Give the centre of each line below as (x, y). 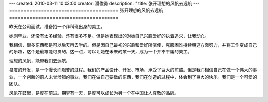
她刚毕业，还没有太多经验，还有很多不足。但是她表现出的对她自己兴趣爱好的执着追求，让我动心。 (109, 36)
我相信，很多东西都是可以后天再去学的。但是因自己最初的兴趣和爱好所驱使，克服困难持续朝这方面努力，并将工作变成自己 (133, 45)
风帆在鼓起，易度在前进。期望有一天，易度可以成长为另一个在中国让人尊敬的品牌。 (94, 93)
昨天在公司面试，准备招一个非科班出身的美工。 (57, 27)
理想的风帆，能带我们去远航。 (40, 61)
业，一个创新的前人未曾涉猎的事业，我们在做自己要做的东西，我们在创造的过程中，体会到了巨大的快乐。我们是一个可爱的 (133, 77)
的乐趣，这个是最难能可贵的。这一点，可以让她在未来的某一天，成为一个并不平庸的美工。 (100, 51)
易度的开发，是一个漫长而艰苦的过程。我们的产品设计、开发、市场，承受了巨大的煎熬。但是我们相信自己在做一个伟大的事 (133, 70)
